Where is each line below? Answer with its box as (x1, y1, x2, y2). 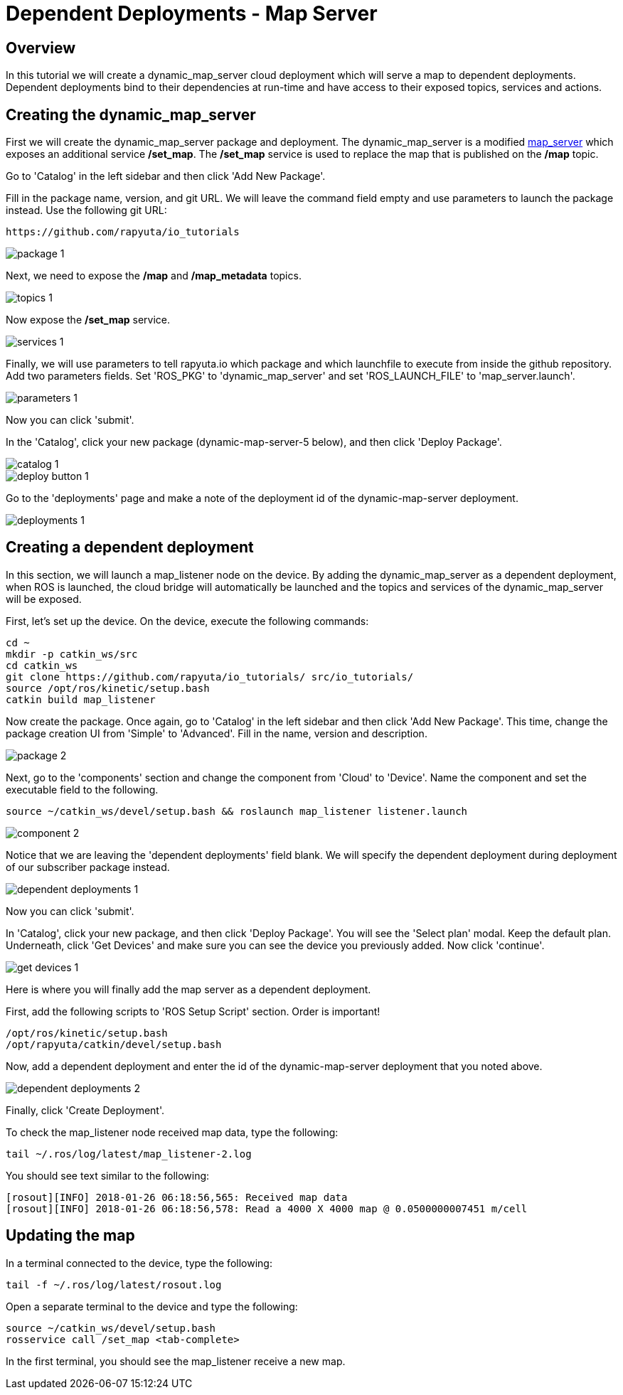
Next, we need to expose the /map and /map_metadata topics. (6, 269, 302, 282)
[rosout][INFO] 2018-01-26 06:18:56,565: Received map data (6, 1191, 348, 1203)
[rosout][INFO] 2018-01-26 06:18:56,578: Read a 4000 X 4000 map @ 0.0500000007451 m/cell (6, 1202, 528, 1214)
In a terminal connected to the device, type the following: (6, 1256, 272, 1269)
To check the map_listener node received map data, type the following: (6, 1126, 339, 1138)
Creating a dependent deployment (6, 538, 254, 557)
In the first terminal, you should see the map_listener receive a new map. (6, 1354, 346, 1367)
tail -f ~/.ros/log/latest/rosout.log (6, 1278, 222, 1290)
